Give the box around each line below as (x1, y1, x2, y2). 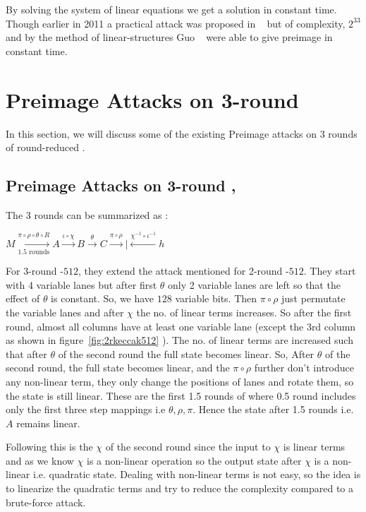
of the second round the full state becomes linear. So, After (58, 346, 315, 361)
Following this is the (6, 439, 93, 454)
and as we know (6, 453, 74, 468)
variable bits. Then (175, 291, 257, 306)
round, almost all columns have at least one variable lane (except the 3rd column (6, 318, 356, 333)
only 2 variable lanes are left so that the (168, 277, 341, 292)
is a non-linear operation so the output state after (86, 453, 302, 468)
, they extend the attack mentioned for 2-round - (78, 263, 289, 278)
